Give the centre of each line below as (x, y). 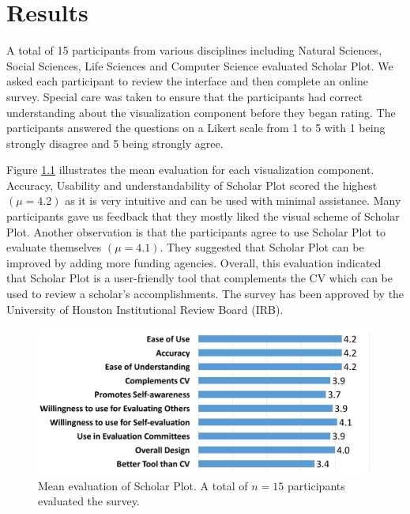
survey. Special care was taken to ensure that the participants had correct (185, 96)
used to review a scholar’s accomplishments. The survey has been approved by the (205, 294)
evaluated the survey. (89, 501)
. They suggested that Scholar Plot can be (262, 247)
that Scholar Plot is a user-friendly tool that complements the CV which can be (199, 278)
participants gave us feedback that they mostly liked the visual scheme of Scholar (203, 216)
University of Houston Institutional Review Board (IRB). (145, 309)
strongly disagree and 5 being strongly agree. (115, 143)
